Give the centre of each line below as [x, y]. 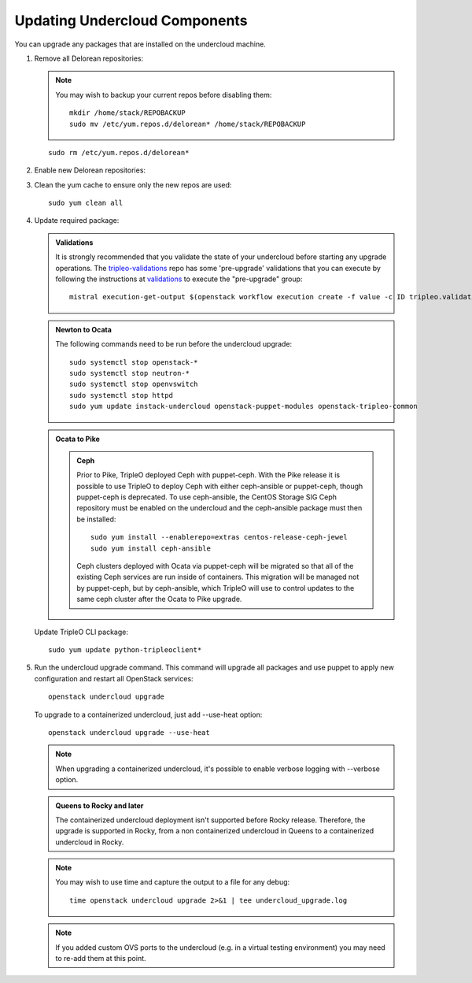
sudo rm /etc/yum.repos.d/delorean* [119, 152]
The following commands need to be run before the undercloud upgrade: [174, 344]
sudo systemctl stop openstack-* [134, 362]
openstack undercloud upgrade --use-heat [129, 732]
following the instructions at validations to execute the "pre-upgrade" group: [179, 279]
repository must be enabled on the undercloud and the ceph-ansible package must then [219, 508]
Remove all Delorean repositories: [89, 58]
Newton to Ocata [83, 329]
